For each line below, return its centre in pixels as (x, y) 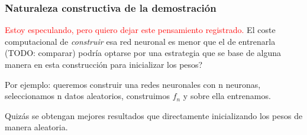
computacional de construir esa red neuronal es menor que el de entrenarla (140, 41)
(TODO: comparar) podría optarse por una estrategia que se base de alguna (143, 53)
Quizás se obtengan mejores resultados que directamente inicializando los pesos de (154, 115)
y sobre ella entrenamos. (227, 96)
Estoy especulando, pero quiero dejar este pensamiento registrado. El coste (140, 30)
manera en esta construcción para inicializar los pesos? (104, 64)
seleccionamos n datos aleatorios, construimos (87, 96)
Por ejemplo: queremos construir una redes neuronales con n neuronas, (133, 84)
